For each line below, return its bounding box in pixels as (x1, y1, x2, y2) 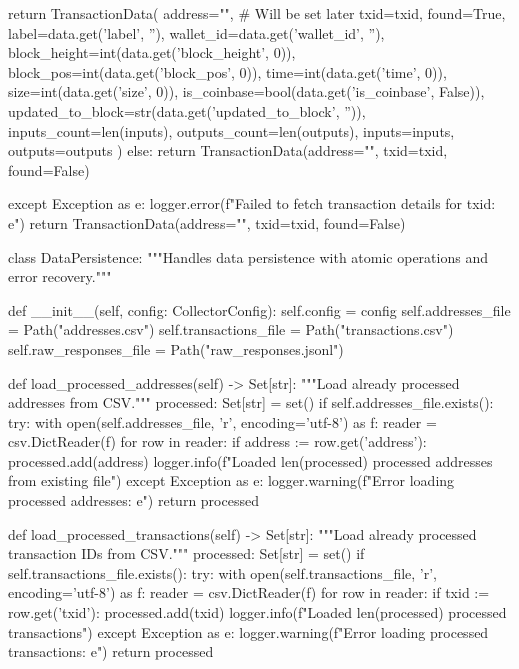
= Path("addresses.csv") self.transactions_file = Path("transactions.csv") (8, 319, 454, 340)
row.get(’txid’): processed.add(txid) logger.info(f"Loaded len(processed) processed (8, 602, 507, 623)
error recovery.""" (8, 266, 112, 287)
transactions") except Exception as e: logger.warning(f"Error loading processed (8, 621, 489, 642)
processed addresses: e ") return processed (8, 490, 259, 511)
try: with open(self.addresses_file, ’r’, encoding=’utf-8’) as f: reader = (8, 411, 437, 432)
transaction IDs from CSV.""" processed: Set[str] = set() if (8, 543, 365, 564)
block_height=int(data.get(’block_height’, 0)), (8, 42, 296, 63)
